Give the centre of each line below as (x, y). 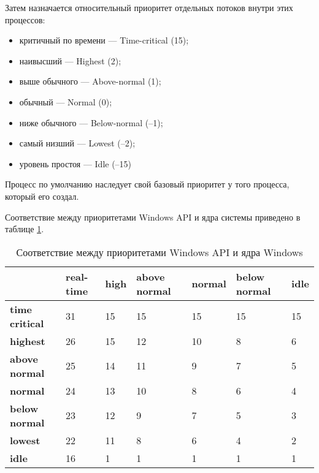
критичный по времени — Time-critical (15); (104, 40)
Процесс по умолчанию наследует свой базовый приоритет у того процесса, (147, 184)
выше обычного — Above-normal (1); (90, 81)
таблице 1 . (25, 229)
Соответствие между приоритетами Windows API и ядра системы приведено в (153, 217)
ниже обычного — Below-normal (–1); (91, 122)
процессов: (25, 19)
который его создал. (42, 196)
